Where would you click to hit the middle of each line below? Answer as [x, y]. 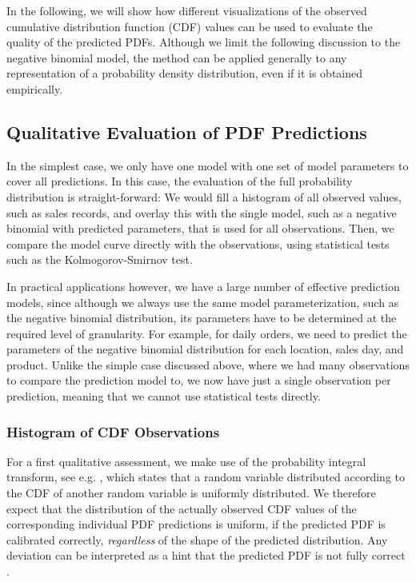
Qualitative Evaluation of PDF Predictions [187, 132]
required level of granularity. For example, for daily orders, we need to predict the [207, 333]
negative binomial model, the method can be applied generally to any [177, 57]
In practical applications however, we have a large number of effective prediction [203, 286]
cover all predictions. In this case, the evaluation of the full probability [180, 181]
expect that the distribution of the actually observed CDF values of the [182, 508]
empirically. [35, 88]
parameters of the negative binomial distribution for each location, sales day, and [205, 349]
